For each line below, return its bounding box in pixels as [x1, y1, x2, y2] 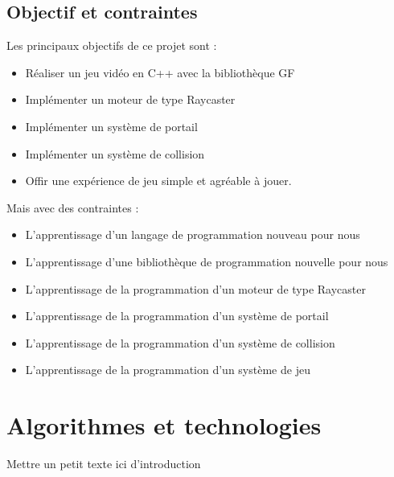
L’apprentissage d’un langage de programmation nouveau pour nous [25, 226, 360, 243]
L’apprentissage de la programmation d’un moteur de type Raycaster [25, 280, 366, 297]
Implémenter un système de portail [25, 117, 198, 134]
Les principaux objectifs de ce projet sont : [6, 37, 217, 54]
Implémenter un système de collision [25, 145, 205, 162]
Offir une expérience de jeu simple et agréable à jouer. [25, 172, 292, 189]
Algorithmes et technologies [6, 409, 322, 442]
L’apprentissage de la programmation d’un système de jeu [25, 361, 310, 378]
